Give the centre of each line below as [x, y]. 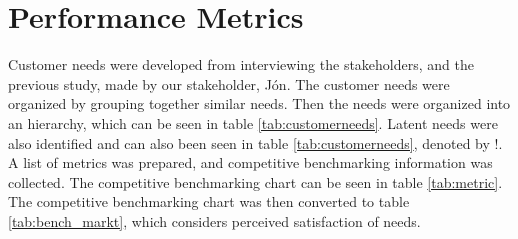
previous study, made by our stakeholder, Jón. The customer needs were [229, 83]
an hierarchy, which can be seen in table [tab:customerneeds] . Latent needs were [253, 122]
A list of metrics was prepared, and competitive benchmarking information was [250, 162]
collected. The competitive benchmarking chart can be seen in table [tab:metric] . [255, 181]
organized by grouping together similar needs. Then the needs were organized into [259, 103]
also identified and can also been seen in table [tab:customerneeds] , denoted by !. [255, 142]
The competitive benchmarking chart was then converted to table [209, 201]
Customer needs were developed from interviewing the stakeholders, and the [241, 64]
